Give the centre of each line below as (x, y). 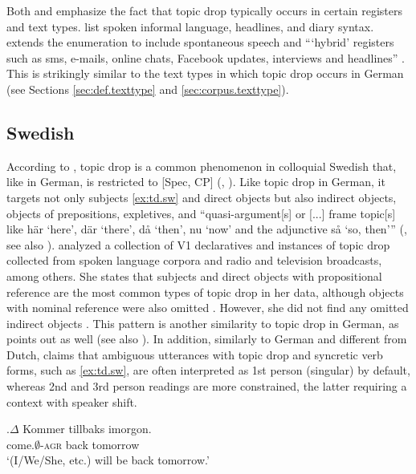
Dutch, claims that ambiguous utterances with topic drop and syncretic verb (195, 354)
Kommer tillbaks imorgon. (87, 429)
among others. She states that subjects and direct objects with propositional (194, 275)
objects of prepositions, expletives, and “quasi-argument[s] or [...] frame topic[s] (201, 213)
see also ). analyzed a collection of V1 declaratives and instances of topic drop (198, 244)
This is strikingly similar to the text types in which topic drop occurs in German (205, 73)
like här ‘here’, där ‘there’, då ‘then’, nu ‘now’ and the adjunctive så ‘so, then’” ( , (207, 229)
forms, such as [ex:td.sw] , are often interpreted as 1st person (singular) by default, (208, 370)
